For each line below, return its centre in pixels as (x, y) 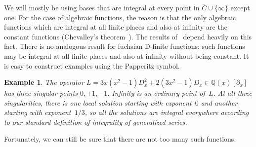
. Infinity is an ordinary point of (156, 93)
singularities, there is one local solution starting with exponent (98, 102)
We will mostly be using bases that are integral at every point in (102, 7)
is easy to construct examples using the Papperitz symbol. (92, 65)
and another (219, 102)
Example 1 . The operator (44, 82)
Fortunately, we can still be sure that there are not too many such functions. (120, 138)
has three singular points (41, 93)
